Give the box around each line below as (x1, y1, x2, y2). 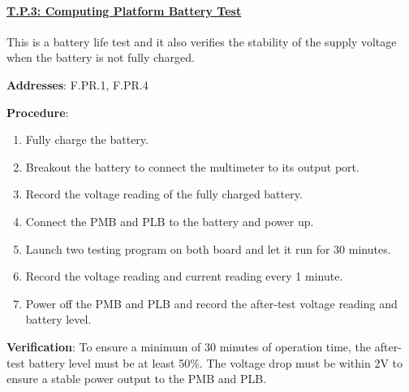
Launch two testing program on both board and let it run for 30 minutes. (25, 240, 391, 257)
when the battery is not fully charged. (6, 49, 195, 66)
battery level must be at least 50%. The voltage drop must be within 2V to (28, 354, 403, 371)
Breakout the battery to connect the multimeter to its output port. (25, 158, 359, 175)
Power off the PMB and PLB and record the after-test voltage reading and (25, 294, 398, 311)
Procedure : (6, 103, 69, 120)
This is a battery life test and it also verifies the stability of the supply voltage (6, 33, 397, 50)
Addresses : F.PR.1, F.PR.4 (6, 76, 149, 93)
